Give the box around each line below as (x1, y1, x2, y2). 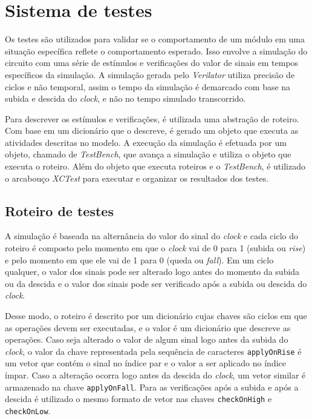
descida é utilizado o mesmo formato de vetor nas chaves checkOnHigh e (5, 392, 272, 405)
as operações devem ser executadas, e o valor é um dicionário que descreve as (5, 321, 291, 334)
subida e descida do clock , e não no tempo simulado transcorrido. (5, 92, 246, 105)
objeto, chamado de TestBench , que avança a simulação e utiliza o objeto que (5, 148, 291, 160)
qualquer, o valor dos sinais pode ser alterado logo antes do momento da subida (5, 265, 300, 278)
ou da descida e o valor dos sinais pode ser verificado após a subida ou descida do (5, 277, 307, 289)
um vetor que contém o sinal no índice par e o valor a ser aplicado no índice (5, 357, 286, 369)
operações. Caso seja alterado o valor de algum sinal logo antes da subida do (5, 333, 288, 346)
